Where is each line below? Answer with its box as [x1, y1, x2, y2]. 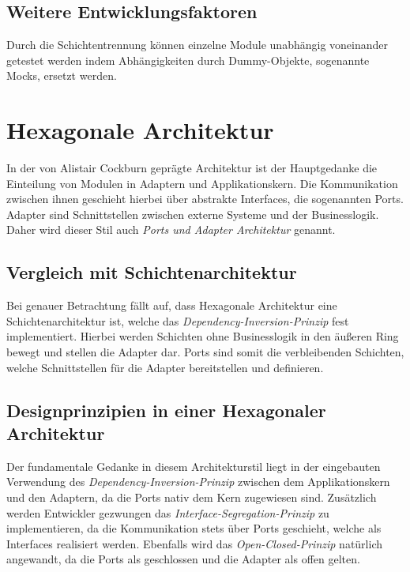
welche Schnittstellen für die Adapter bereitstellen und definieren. [6, 359, 324, 375]
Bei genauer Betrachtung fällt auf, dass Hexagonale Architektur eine [6, 297, 337, 314]
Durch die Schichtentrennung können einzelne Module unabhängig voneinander [6, 36, 388, 53]
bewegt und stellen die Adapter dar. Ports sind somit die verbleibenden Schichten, [6, 344, 404, 360]
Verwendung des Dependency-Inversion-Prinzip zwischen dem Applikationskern [6, 473, 390, 490]
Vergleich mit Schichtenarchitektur [6, 260, 297, 284]
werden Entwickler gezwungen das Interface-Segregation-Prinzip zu [6, 504, 329, 521]
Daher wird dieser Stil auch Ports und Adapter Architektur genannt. [6, 221, 336, 238]
